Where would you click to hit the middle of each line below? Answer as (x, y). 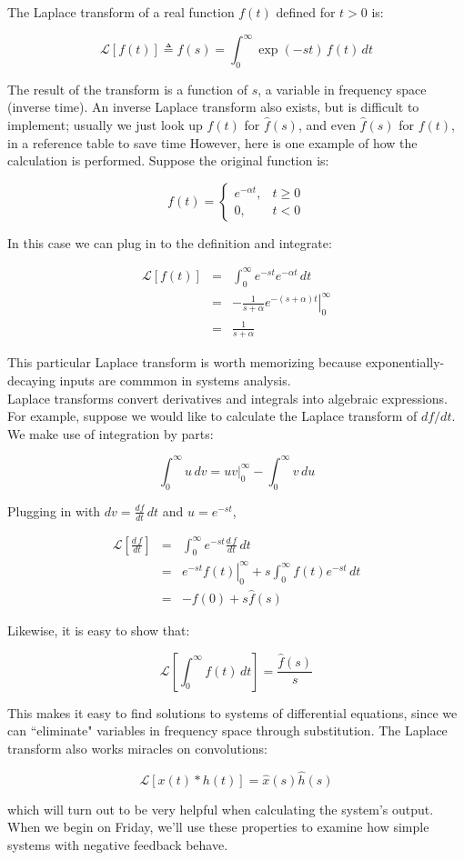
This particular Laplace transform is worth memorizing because (185, 362)
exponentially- (405, 362)
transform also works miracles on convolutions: (137, 748)
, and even (327, 125)
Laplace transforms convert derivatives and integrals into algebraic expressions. (227, 398)
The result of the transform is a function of (128, 89)
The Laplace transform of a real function (121, 12)
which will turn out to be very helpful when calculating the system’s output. (221, 809)
